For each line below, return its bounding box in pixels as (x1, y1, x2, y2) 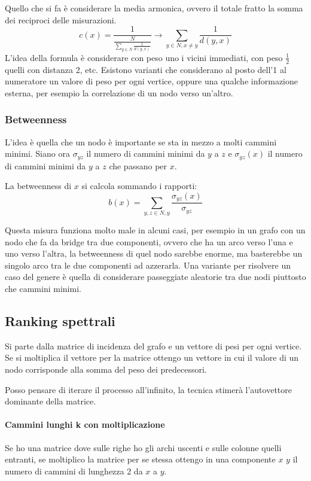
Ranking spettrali (5, 311, 115, 330)
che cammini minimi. (5, 282, 81, 294)
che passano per (109, 159, 167, 172)
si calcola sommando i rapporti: (81, 179, 197, 192)
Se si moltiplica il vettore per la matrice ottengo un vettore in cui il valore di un (5, 351, 299, 364)
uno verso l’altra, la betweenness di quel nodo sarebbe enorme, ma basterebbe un (5, 247, 303, 260)
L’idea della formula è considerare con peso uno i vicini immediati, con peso (5, 51, 283, 63)
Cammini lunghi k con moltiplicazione (5, 418, 165, 431)
